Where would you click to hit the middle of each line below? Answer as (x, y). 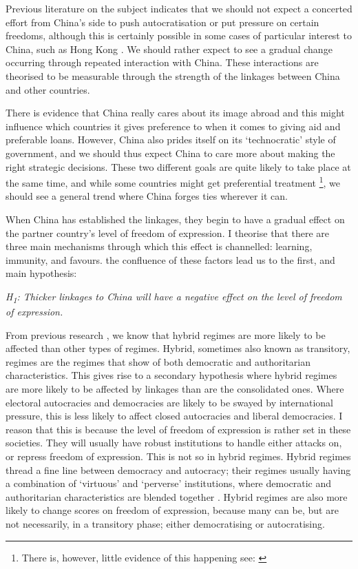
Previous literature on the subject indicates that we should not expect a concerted (179, 8)
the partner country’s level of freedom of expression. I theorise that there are (167, 232)
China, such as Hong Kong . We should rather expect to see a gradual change (169, 49)
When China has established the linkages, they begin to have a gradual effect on (175, 219)
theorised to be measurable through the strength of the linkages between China (173, 75)
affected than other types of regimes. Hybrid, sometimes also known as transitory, (178, 348)
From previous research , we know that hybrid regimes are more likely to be (166, 334)
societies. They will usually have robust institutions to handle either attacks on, (174, 443)
